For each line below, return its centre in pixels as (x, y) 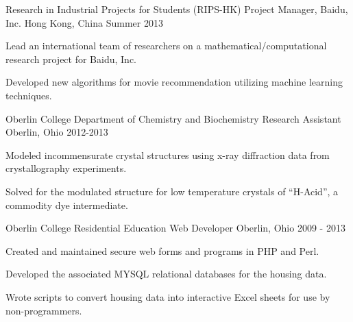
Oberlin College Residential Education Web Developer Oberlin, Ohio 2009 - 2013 (175, 228)
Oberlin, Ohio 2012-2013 (57, 132)
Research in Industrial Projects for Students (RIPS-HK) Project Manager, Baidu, (177, 9)
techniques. (29, 95)
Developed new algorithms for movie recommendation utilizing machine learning (174, 82)
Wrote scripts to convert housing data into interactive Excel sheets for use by (168, 296)
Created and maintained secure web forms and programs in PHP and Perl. (162, 250)
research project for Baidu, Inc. (71, 59)
